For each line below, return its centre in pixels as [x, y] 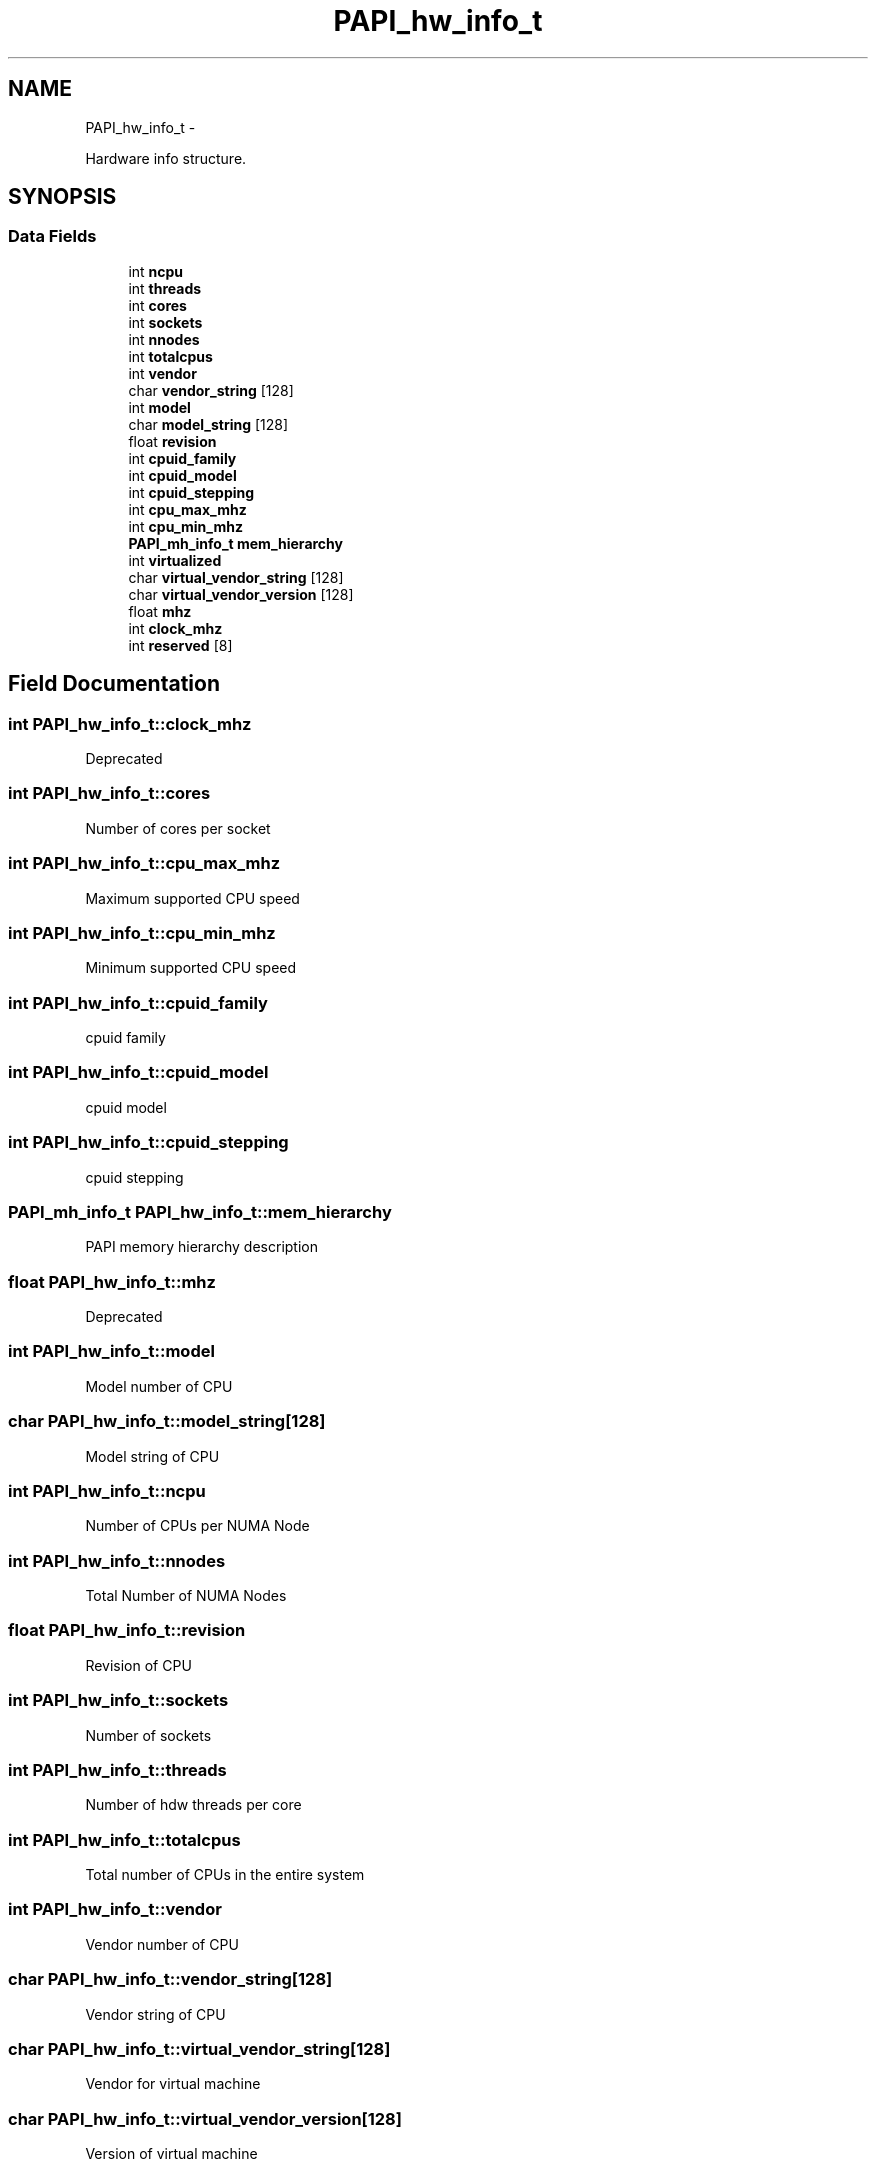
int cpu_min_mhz [185, 526]
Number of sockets [148, 1735]
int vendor [162, 373]
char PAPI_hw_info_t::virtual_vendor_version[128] [205, 2118]
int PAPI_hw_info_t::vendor [115, 1909]
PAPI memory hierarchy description [201, 1247]
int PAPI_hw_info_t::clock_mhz [130, 723]
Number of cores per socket [178, 828]
